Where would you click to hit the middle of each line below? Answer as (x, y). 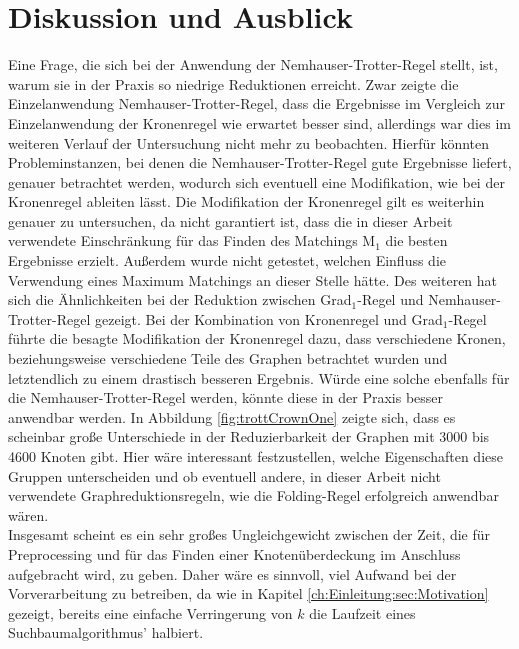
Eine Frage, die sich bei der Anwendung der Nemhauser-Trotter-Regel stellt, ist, (253, 64)
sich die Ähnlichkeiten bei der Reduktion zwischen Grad (180, 299)
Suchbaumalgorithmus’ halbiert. (106, 632)
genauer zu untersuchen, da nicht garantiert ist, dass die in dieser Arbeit (230, 220)
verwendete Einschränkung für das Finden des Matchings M (192, 240)
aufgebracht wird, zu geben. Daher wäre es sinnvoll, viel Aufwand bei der (232, 573)
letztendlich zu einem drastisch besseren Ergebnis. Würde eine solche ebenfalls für (259, 377)
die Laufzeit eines (362, 612)
